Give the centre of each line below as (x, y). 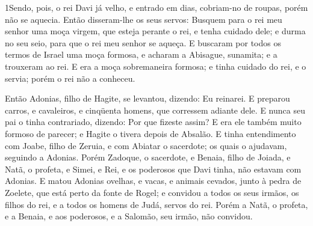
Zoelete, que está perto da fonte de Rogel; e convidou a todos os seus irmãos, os (152, 192)
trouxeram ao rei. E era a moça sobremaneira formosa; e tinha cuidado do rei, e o (156, 66)
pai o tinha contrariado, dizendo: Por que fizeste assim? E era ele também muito (153, 122)
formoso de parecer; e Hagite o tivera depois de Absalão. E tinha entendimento (150, 133)
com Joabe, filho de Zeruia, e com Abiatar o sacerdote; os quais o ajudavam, (146, 145)
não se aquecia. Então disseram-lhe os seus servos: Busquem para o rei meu (144, 19)
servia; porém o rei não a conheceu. (70, 78)
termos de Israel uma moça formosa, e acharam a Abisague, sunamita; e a (141, 54)
